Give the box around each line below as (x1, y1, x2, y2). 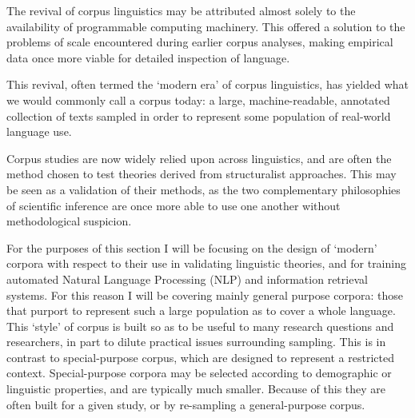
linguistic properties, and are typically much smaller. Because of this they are (6, 380, 386, 397)
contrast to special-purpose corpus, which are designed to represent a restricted (6, 348, 394, 365)
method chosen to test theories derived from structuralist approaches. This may (6, 165, 397, 182)
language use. (6, 123, 72, 140)
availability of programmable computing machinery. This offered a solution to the (6, 18, 405, 34)
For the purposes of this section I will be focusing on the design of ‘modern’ (6, 239, 377, 256)
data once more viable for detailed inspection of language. (6, 49, 290, 66)
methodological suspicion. (6, 213, 132, 229)
